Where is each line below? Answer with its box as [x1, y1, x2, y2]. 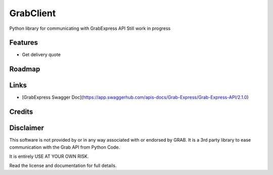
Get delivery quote [22, 52, 61, 58]
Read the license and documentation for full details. [9, 162, 117, 169]
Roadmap [9, 65, 40, 73]
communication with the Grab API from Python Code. [9, 144, 120, 150]
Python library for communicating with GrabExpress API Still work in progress [9, 25, 171, 31]
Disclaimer [9, 124, 44, 133]
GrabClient [9, 8, 56, 19]
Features [9, 38, 38, 47]
